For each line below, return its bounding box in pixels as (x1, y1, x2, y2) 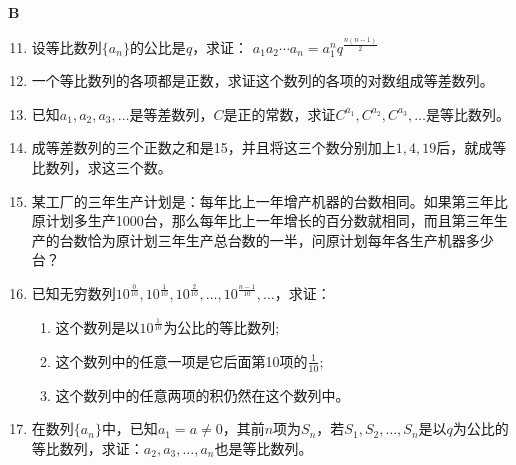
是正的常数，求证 (223, 103, 336, 124)
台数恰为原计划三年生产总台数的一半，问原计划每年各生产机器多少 (59, 229, 494, 250)
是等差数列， (129, 103, 214, 124)
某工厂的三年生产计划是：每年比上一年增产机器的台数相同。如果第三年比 (31, 190, 508, 211)
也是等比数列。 (214, 437, 313, 458)
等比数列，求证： (31, 437, 144, 458)
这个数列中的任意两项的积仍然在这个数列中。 (55, 384, 350, 405)
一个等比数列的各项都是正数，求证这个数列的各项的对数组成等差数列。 (31, 70, 494, 91)
